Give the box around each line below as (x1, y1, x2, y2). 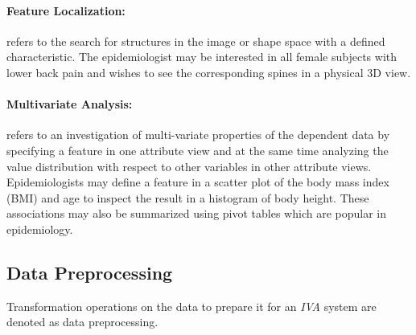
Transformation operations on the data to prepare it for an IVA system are (6, 297, 377, 314)
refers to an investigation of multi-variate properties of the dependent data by (6, 126, 390, 143)
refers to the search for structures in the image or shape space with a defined (6, 32, 385, 49)
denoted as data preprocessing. (6, 313, 159, 330)
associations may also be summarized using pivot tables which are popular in (6, 205, 386, 222)
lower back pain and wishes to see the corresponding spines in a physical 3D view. (6, 63, 411, 80)
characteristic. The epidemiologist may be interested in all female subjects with (6, 48, 397, 65)
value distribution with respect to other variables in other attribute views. (6, 157, 372, 174)
